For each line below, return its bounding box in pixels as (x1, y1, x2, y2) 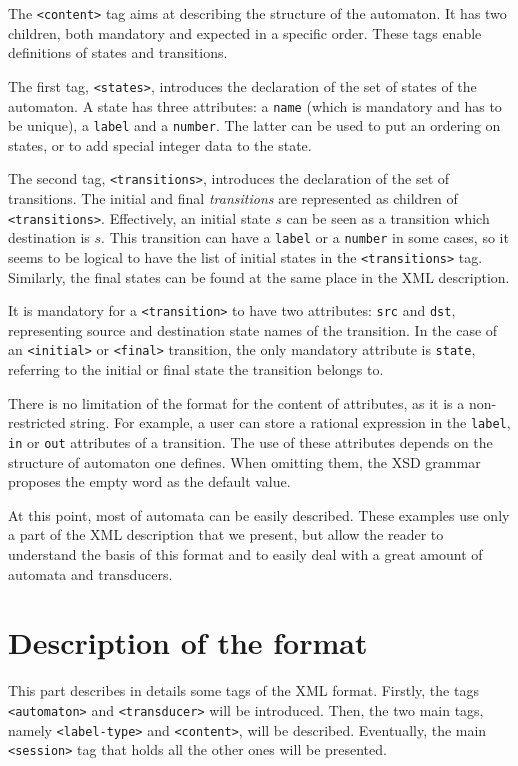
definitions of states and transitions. (8, 42, 228, 63)
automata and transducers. (8, 563, 173, 584)
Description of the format (8, 622, 368, 663)
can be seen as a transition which (286, 207, 490, 228)
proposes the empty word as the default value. (8, 471, 291, 492)
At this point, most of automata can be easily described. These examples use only (8, 504, 510, 525)
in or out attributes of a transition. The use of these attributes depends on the (8, 431, 493, 452)
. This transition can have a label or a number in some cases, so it (101, 227, 509, 248)
